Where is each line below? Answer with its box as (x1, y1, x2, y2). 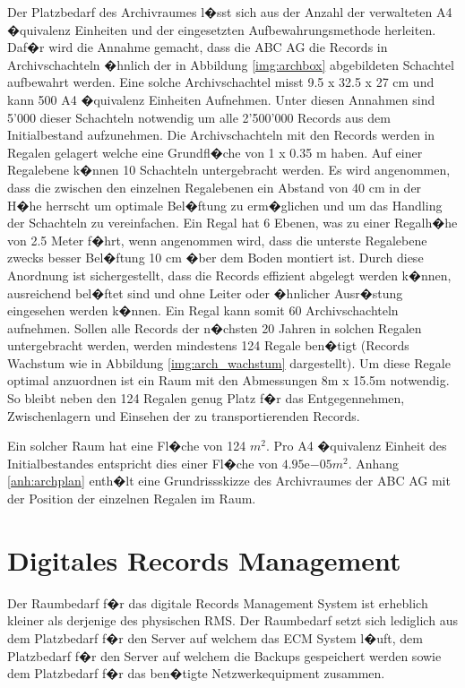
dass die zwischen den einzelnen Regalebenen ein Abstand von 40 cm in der (7, 177, 422, 196)
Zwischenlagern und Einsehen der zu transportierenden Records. (7, 406, 360, 425)
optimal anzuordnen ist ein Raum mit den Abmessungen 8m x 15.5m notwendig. (7, 371, 450, 390)
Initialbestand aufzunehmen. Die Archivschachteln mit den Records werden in (7, 125, 435, 144)
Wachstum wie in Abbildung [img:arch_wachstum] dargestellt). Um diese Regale (7, 353, 451, 372)
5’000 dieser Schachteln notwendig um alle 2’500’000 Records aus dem (7, 107, 391, 126)
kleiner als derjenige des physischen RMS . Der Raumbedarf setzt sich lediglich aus (7, 611, 458, 630)
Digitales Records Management (7, 541, 401, 578)
